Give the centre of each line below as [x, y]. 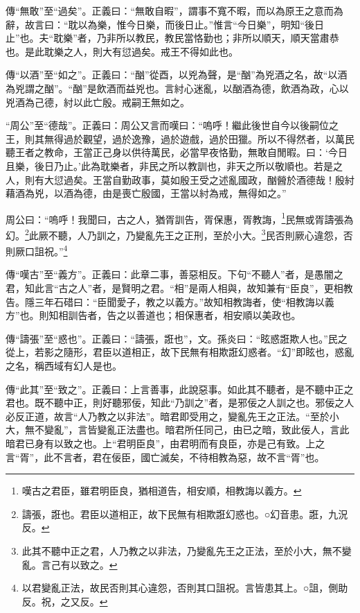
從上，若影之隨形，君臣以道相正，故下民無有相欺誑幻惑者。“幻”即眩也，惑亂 [180, 352]
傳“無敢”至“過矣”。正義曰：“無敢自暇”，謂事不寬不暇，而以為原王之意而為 [174, 10]
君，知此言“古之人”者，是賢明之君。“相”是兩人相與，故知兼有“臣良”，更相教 [179, 288]
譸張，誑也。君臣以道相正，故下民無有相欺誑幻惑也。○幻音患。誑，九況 [185, 513]
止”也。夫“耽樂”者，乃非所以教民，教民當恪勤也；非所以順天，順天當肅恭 [172, 38]
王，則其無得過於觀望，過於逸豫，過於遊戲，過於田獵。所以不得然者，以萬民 [180, 138]
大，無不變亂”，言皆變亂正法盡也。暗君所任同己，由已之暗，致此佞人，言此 [178, 430]
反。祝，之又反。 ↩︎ [65, 601]
